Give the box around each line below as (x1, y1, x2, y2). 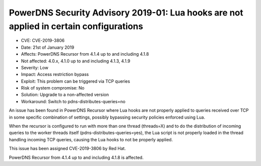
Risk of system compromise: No (21, 85, 85, 91)
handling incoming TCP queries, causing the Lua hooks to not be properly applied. (9, 136, 173, 142)
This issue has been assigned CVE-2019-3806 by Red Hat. (9, 146, 126, 151)
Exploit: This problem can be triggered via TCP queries (21, 78, 130, 84)
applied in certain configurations (9, 21, 144, 31)
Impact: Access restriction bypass (21, 72, 89, 77)
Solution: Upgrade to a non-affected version (21, 92, 109, 98)
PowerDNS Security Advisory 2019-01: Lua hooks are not (9, 7, 244, 18)
